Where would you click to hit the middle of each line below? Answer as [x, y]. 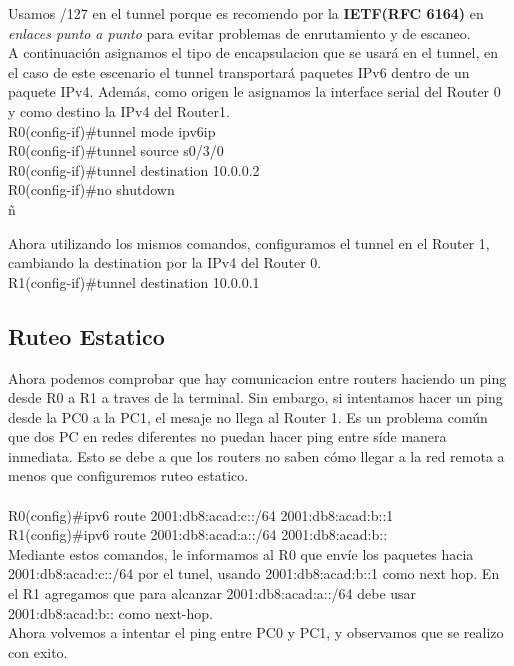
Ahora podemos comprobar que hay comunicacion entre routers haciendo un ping [257, 377]
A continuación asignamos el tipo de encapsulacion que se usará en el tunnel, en [253, 52]
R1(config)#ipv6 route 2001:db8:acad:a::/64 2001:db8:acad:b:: [198, 534]
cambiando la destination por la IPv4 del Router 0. [165, 262]
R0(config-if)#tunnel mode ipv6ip [112, 130]
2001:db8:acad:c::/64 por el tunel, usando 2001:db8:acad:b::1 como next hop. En [254, 573]
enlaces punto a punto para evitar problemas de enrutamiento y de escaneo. [239, 32]
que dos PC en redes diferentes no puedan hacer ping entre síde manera [227, 436]
